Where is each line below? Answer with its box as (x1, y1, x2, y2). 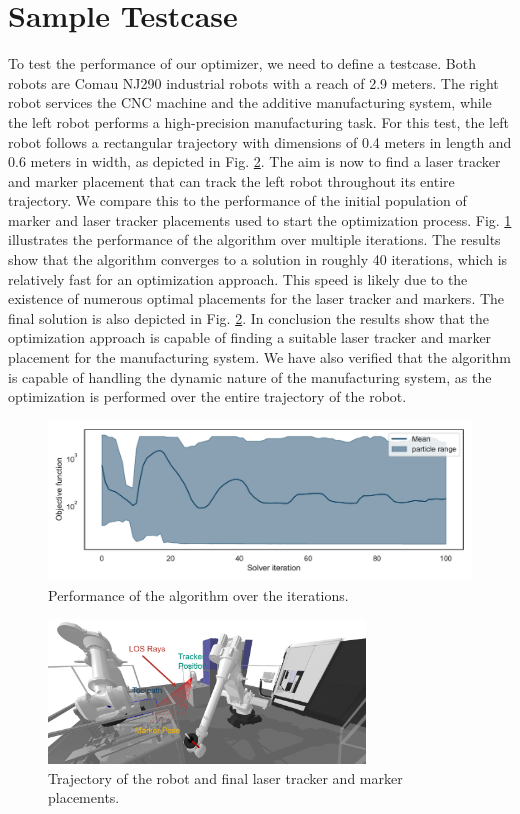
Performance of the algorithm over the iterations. (48, 584, 349, 605)
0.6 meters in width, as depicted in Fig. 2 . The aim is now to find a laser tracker (8, 151, 501, 172)
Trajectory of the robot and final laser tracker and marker (48, 767, 403, 788)
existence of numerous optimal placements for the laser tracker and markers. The (8, 288, 505, 309)
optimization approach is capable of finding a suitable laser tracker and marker (8, 327, 492, 348)
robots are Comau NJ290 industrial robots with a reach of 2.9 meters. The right (8, 72, 499, 93)
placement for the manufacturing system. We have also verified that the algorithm (8, 347, 511, 368)
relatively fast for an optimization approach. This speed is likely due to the (8, 268, 468, 289)
